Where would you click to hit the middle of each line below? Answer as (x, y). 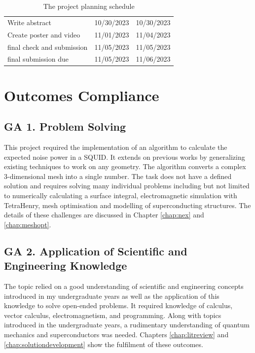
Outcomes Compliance (82, 95)
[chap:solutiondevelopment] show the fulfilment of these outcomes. (104, 344)
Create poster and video (44, 34)
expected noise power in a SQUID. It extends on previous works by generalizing (125, 157)
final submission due (38, 59)
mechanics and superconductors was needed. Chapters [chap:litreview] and (116, 334)
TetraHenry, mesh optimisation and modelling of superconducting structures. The (127, 205)
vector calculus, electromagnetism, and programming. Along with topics (113, 315)
